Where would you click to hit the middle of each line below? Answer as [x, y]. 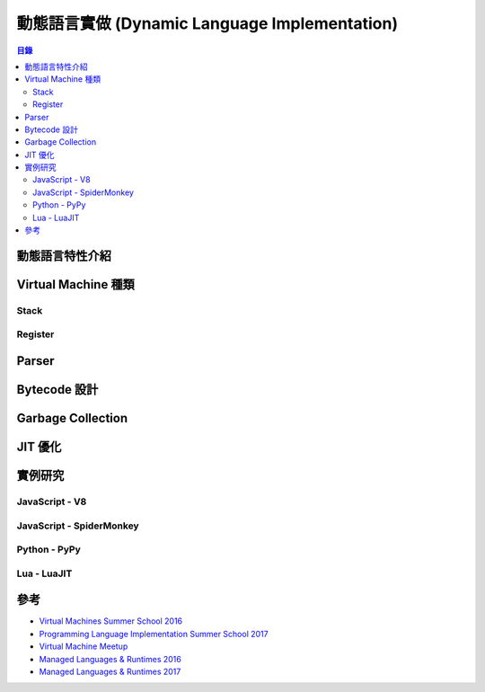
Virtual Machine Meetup [84, 646]
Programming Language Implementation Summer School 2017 [154, 634]
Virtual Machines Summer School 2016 [111, 621]
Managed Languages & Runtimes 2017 [110, 671]
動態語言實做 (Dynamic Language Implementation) [207, 23]
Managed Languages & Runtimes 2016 [110, 659]
